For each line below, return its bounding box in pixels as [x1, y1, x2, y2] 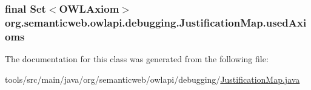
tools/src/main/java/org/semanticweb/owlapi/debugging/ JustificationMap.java [5, 72, 300, 85]
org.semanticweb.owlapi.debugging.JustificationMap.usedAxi [5, 14, 307, 30]
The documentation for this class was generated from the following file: [5, 53, 269, 65]
